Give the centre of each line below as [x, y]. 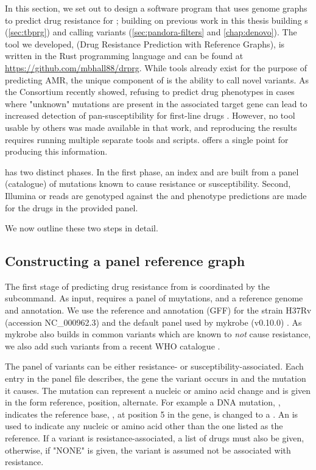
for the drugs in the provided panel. [72, 207]
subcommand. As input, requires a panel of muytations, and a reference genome [154, 298]
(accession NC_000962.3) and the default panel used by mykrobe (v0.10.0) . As [153, 322]
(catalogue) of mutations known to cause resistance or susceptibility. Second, [148, 184]
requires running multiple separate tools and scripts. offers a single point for [147, 139]
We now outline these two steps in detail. [82, 228]
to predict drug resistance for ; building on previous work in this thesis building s [156, 20]
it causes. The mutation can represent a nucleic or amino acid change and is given [158, 390]
